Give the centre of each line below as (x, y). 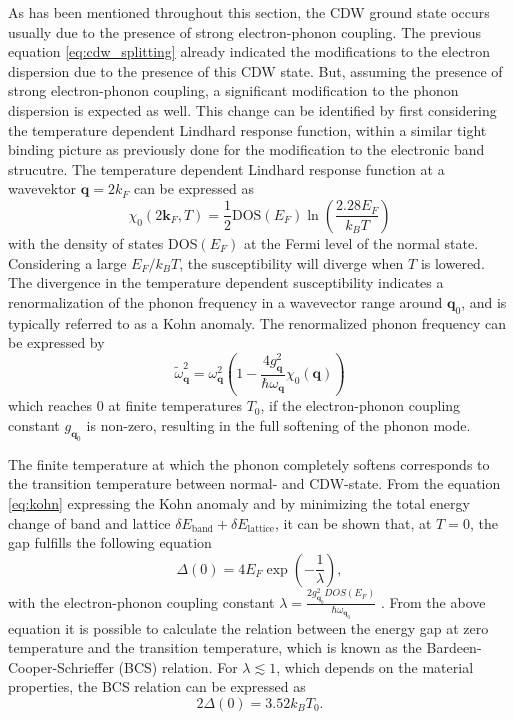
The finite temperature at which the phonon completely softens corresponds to (249, 463)
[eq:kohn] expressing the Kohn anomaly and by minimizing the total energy (239, 502)
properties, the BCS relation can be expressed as (157, 686)
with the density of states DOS (103, 242)
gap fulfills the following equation (110, 542)
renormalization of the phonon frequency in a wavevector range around (225, 301)
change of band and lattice (89, 522)
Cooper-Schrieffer (61, 666)
